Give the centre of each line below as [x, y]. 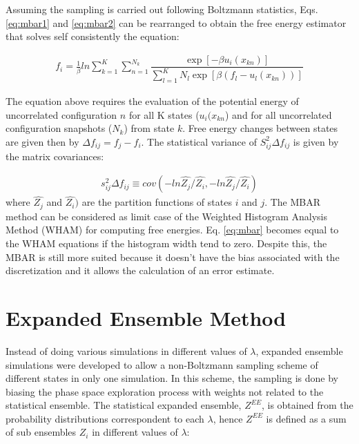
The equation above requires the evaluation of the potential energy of [152, 101]
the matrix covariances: [55, 156]
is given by [316, 141]
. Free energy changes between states [260, 128]
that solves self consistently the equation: [93, 36]
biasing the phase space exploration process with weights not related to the [165, 391]
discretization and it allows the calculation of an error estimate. [140, 270]
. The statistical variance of [199, 141]
